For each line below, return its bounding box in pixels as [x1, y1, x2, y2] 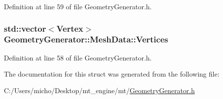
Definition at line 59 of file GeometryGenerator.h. [4, 1, 152, 11]
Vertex [56, 22, 83, 34]
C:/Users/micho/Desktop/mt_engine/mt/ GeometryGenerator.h [4, 85, 195, 95]
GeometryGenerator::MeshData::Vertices [4, 33, 168, 45]
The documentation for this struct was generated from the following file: [4, 69, 220, 79]
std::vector [4, 22, 46, 34]
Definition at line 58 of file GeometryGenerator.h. [4, 52, 152, 62]
